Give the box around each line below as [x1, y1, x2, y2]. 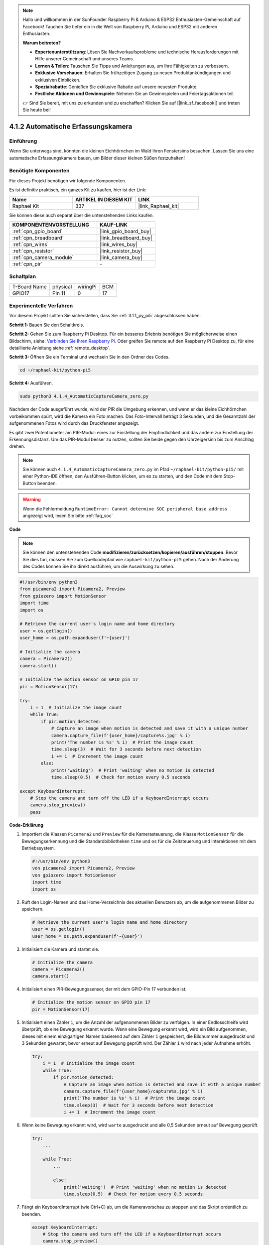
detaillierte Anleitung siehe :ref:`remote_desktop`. [9, 345, 111, 351]
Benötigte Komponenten [9, 167, 70, 174]
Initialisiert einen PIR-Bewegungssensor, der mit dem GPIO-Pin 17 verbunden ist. [21, 986, 187, 992]
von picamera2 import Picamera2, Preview [32, 866, 135, 871]
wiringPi [77, 283, 97, 290]
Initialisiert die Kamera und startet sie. [21, 946, 100, 952]
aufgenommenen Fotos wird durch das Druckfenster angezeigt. [9, 420, 139, 426]
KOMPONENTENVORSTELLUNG [12, 221, 90, 228]
